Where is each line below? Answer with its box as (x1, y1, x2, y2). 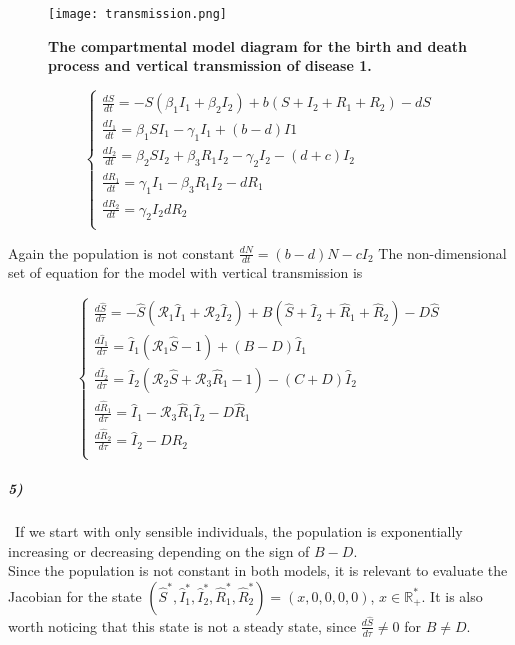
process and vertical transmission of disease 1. (48, 55, 372, 76)
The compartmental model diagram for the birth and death (48, 35, 467, 56)
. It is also (421, 585, 483, 606)
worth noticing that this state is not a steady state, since (8, 615, 357, 636)
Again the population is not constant (8, 242, 235, 263)
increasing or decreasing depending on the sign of (8, 540, 310, 561)
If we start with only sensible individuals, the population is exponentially (14, 521, 463, 542)
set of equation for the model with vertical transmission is (8, 262, 363, 283)
